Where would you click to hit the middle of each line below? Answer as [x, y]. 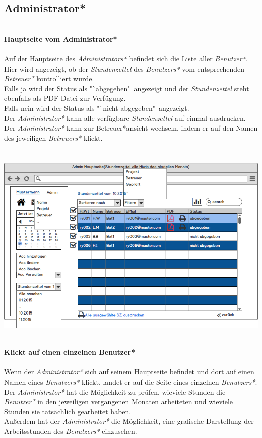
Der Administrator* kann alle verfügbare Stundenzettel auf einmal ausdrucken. [125, 118]
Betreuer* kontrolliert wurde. [49, 78]
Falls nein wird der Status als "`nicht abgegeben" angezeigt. [97, 108]
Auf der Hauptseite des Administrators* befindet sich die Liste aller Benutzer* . [126, 58]
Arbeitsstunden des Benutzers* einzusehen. [71, 431]
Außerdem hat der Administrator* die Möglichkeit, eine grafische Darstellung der [129, 421]
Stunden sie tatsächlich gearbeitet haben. [68, 411]
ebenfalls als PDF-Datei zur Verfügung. [65, 98]
